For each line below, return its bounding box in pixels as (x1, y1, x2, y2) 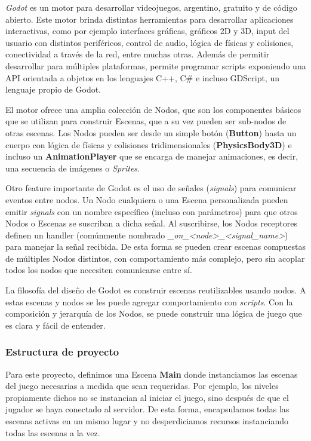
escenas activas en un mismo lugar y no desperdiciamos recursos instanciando (5, 415, 289, 427)
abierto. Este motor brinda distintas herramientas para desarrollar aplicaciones (5, 13, 294, 25)
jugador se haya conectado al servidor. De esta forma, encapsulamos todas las (5, 403, 290, 415)
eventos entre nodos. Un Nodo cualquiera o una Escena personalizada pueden (5, 193, 288, 206)
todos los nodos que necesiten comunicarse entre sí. (5, 264, 192, 276)
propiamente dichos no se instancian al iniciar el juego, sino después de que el (5, 391, 289, 403)
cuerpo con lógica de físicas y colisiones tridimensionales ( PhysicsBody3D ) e (5, 138, 292, 151)
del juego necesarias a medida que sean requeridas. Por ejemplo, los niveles (5, 379, 279, 392)
